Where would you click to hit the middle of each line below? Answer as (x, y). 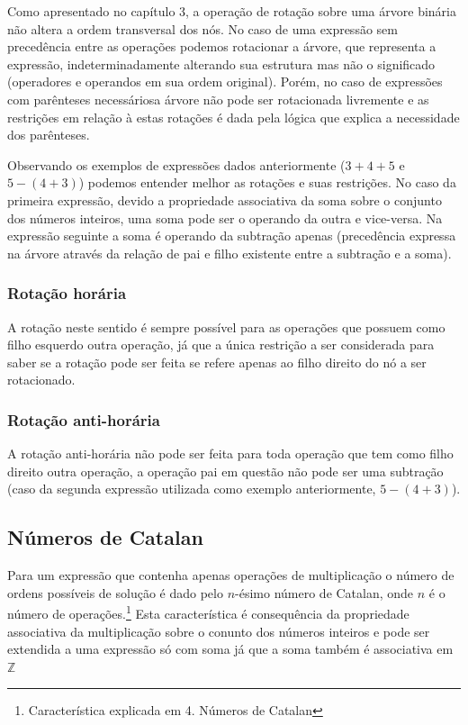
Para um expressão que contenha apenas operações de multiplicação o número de (231, 575)
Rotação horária (67, 293)
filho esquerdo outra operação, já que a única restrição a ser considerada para (221, 344)
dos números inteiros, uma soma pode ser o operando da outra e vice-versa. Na (225, 217)
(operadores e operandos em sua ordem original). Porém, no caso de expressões (225, 82)
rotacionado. (41, 380)
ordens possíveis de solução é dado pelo (115, 592)
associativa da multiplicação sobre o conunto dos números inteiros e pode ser (219, 631)
